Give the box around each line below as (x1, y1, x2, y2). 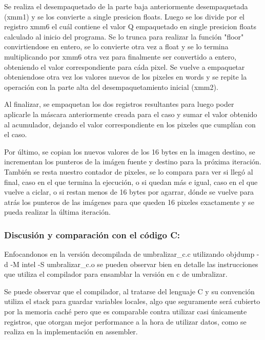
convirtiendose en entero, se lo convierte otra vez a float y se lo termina (4, 41, 229, 52)
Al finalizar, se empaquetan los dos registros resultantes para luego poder (4, 99, 234, 109)
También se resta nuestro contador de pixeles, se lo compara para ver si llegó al (4, 166, 253, 177)
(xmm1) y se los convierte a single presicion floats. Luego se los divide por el (4, 11, 245, 22)
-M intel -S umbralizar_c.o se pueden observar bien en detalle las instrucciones (10, 258, 258, 269)
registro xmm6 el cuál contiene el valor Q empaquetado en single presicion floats (4, 21, 256, 32)
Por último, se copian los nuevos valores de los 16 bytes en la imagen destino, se (4, 146, 255, 157)
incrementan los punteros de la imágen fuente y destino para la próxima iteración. (4, 156, 261, 167)
